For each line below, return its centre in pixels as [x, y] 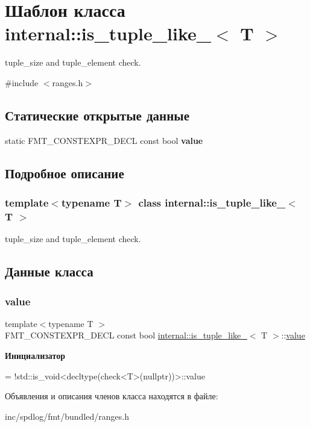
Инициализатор [35, 355]
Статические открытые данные [97, 115]
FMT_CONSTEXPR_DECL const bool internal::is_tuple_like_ [126, 335]
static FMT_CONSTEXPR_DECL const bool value [104, 140]
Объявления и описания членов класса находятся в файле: [112, 396]
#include [22, 82]
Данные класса [49, 271]
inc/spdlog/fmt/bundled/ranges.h [67, 416]
